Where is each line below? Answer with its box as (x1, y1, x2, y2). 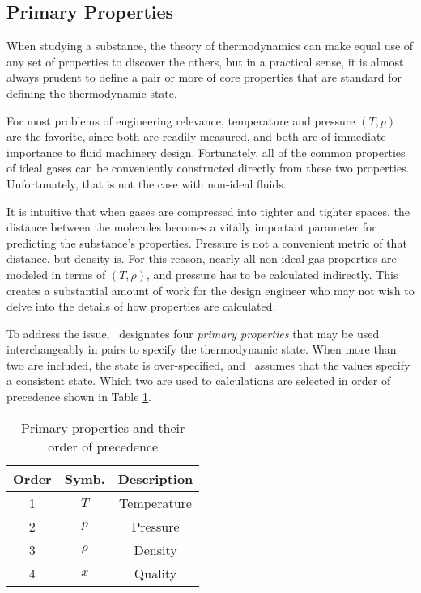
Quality (134, 563, 177, 582)
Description (117, 468, 193, 488)
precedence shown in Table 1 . (6, 388, 152, 405)
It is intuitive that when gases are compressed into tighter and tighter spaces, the (6, 202, 410, 219)
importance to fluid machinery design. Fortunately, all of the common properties (6, 143, 406, 160)
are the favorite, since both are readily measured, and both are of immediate (6, 128, 386, 145)
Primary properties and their (20, 417, 185, 437)
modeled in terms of (6, 265, 106, 282)
